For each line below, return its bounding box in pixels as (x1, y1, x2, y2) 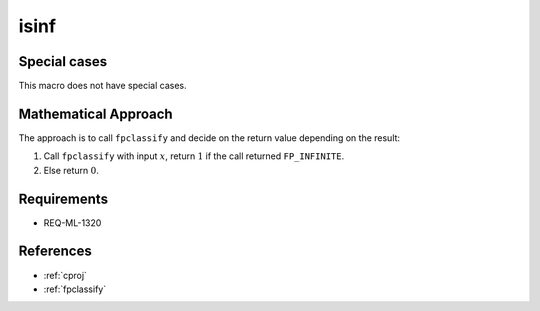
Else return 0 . (43, 164, 100, 176)
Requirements (18, 190, 109, 207)
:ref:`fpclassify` (43, 283, 107, 295)
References (18, 243, 92, 260)
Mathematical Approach (18, 105, 174, 122)
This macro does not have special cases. (18, 80, 187, 92)
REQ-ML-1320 (43, 216, 102, 229)
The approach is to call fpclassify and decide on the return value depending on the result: (18, 131, 400, 144)
